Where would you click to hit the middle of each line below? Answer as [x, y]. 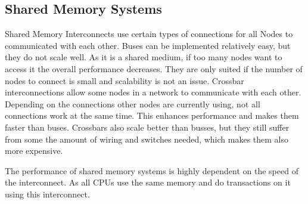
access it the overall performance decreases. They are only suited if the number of [154, 68]
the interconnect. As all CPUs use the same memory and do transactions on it [148, 182]
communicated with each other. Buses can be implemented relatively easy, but [148, 45]
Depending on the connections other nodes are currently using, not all [133, 103]
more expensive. [34, 151]
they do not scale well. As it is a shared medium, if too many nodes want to [144, 57]
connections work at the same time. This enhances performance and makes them [152, 115]
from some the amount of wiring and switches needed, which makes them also [147, 139]
